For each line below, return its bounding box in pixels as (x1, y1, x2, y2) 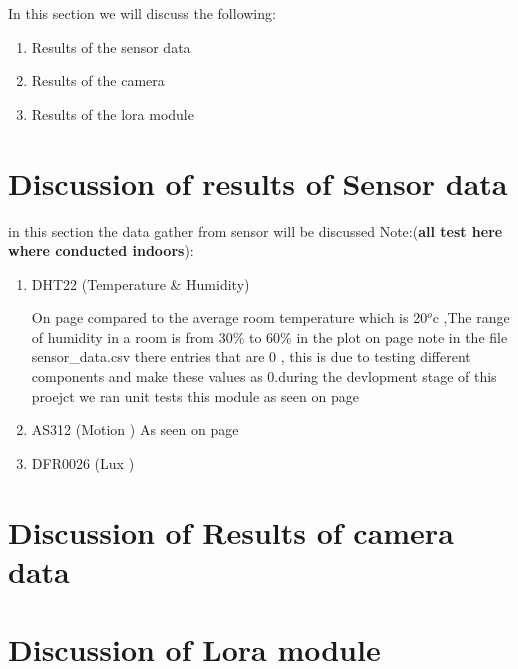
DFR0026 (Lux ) (31, 452, 135, 473)
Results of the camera (31, 70, 165, 91)
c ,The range (432, 307, 510, 328)
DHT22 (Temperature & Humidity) (31, 273, 250, 294)
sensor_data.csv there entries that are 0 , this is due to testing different (31, 346, 471, 367)
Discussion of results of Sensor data (8, 162, 508, 203)
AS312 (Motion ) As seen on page (31, 419, 239, 440)
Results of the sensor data (31, 36, 191, 57)
